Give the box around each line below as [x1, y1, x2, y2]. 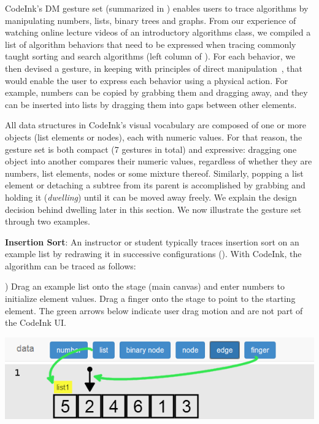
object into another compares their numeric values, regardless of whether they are [5, 155, 312, 168]
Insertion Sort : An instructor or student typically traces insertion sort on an [5, 235, 299, 248]
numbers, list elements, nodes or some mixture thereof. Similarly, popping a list [5, 166, 304, 179]
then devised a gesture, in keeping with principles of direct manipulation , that [5, 61, 302, 74]
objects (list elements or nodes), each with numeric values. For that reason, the [5, 130, 302, 143]
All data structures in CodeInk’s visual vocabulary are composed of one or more [5, 118, 307, 131]
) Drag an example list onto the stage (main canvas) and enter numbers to [5, 280, 285, 293]
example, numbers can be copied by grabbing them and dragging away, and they [5, 86, 308, 99]
